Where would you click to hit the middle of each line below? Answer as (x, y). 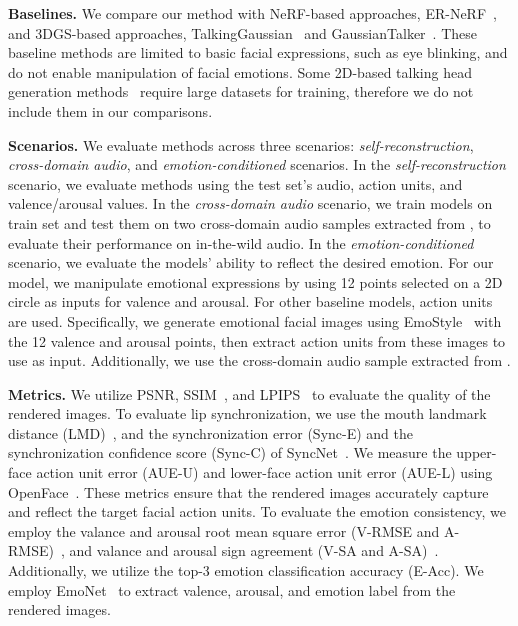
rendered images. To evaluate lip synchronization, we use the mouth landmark (247, 413)
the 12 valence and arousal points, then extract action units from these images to (257, 340)
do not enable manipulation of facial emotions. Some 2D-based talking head (240, 71)
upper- (476, 452)
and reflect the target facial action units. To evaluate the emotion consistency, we (257, 511)
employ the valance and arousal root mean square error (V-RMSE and (224, 530)
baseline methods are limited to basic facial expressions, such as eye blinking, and (258, 52)
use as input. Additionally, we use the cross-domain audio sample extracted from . (259, 360)
